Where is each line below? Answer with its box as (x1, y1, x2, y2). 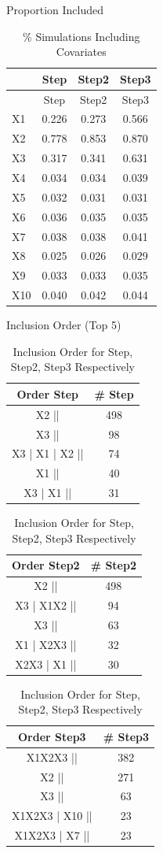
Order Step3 (18, 728, 86, 744)
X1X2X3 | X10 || (12, 807, 92, 824)
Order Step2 (12, 557, 80, 573)
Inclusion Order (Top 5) (6, 317, 121, 333)
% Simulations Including (23, 28, 140, 44)
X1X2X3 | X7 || (14, 827, 90, 844)
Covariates (56, 43, 107, 60)
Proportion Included (6, 2, 103, 17)
